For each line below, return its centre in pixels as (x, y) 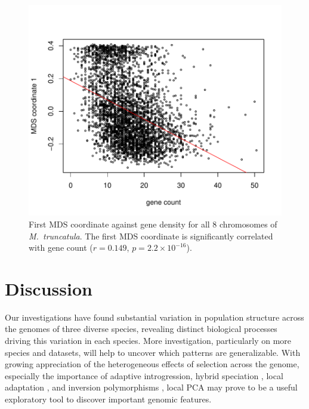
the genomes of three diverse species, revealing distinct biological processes (141, 329)
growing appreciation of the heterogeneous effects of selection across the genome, (152, 364)
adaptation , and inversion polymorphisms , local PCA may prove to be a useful (151, 387)
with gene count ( (61, 247)
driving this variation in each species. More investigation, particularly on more (148, 341)
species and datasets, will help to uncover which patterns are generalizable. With (153, 352)
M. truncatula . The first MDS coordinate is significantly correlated (151, 236)
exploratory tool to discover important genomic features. (108, 399)
